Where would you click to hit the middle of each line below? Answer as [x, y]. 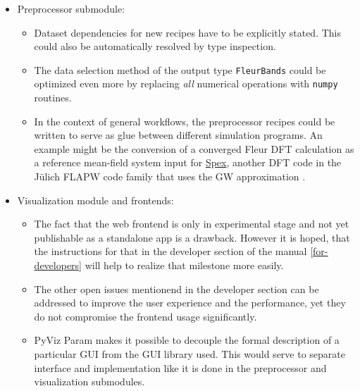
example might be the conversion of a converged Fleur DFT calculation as [194, 148]
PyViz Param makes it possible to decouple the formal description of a [187, 340]
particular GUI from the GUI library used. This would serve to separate [190, 354]
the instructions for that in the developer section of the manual [170, 251]
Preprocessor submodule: [71, 8]
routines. [53, 98]
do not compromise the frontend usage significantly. [145, 316]
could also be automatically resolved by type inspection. [155, 46]
